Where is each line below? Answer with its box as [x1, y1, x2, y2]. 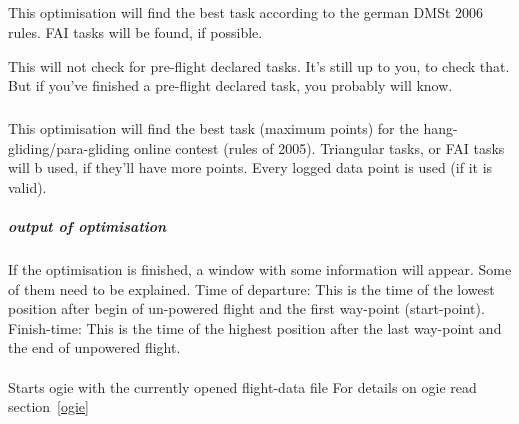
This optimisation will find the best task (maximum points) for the [8, 118, 419, 139]
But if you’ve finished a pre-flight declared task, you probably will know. [8, 75, 453, 96]
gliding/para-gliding [8, 137, 130, 158]
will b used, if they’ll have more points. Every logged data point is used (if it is [8, 157, 493, 178]
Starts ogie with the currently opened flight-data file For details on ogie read [8, 376, 477, 397]
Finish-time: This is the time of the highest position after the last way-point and [8, 317, 502, 338]
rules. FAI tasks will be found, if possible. [8, 21, 263, 42]
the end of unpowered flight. [8, 337, 181, 358]
